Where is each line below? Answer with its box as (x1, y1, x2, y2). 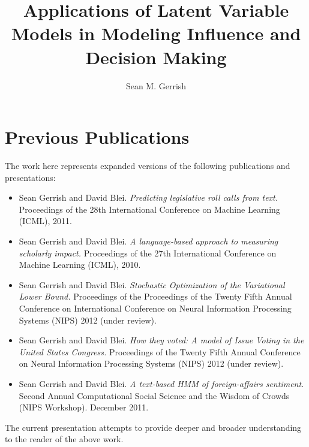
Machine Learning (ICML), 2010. (19, 258, 141, 271)
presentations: (5, 171, 56, 183)
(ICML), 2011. (19, 215, 72, 227)
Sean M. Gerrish (125, 79, 187, 92)
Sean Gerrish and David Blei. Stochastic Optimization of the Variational (19, 278, 285, 291)
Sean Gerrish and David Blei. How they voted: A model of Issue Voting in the (19, 334, 304, 346)
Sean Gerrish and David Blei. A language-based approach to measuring (19, 235, 278, 247)
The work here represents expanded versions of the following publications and (5, 159, 290, 172)
